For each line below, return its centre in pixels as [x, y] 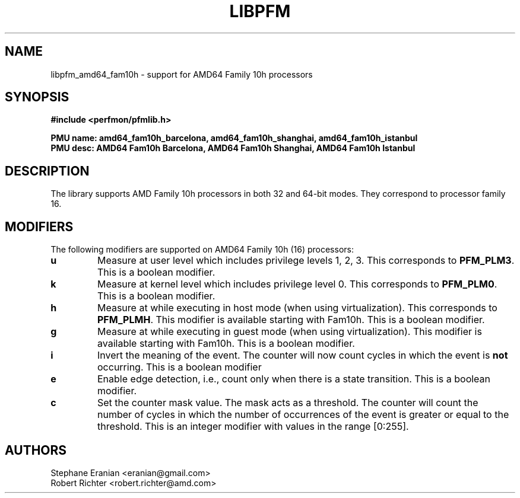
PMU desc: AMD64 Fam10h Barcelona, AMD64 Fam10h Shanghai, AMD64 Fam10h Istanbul [233, 148]
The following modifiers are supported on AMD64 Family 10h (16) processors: [202, 250]
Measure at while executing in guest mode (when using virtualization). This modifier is [290, 332]
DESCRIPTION [47, 171]
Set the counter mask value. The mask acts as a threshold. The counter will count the [288, 403]
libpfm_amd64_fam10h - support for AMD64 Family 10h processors [182, 74]
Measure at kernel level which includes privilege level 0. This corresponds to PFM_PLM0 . [297, 284]
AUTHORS [36, 450]
